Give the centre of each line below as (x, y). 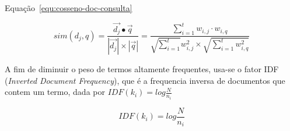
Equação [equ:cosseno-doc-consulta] (69, 8)
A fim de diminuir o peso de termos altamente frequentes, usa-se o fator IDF (142, 69)
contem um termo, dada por (55, 92)
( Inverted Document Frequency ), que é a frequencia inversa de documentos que (145, 80)
